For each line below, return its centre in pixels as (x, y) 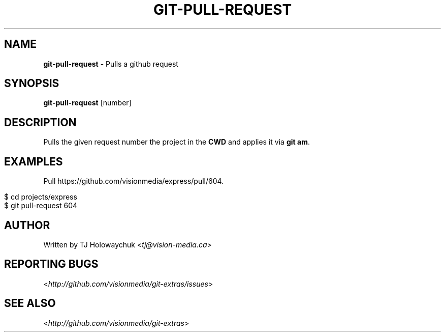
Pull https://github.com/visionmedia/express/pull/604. (134, 181)
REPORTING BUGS (51, 264)
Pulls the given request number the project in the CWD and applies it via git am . (177, 142)
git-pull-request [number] (87, 103)
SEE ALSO (30, 303)
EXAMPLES (34, 161)
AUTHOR (27, 225)
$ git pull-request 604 (41, 206)
